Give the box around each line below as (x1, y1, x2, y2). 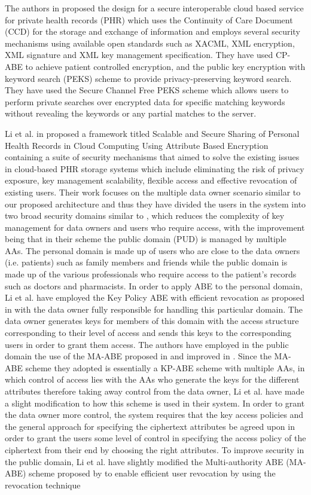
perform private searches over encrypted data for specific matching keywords (5, 95, 285, 108)
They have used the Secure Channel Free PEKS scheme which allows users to (5, 84, 289, 96)
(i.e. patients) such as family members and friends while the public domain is (5, 256, 288, 268)
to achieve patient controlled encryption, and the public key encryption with (25, 60, 306, 72)
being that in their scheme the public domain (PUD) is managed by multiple (5, 233, 286, 245)
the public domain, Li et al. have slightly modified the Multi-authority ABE (5, 455, 283, 467)
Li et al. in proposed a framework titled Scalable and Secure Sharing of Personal (5, 127, 300, 139)
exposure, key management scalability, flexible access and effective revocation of (5, 174, 297, 187)
